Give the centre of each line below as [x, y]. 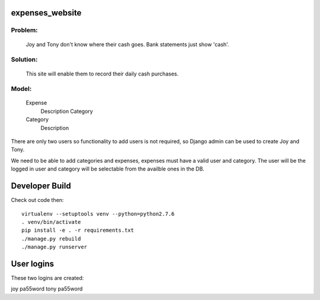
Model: [21, 89]
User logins [33, 263]
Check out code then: [37, 200]
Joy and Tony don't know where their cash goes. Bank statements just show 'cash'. [127, 44]
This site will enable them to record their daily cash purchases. [102, 74]
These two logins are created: [47, 278]
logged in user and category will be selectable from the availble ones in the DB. [108, 169]
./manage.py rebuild [51, 239]
